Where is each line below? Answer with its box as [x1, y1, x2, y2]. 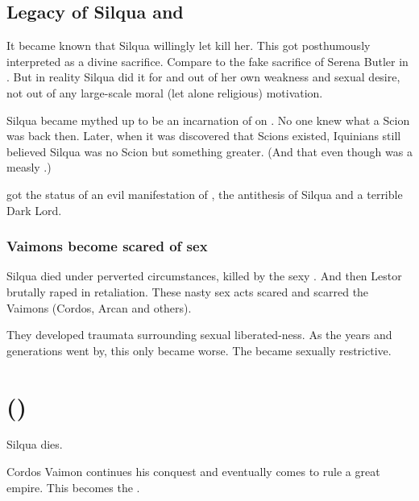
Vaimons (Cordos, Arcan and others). [6, 299, 192, 316]
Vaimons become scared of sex [6, 236, 208, 256]
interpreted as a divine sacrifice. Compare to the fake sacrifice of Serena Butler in [6, 52, 409, 69]
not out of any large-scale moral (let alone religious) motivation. [6, 84, 323, 101]
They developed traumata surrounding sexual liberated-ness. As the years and [6, 326, 392, 343]
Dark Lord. [6, 201, 62, 218]
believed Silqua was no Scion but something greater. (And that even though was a [6, 143, 413, 159]
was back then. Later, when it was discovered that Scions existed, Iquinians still [6, 127, 401, 144]
